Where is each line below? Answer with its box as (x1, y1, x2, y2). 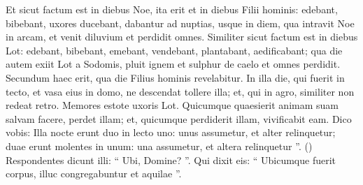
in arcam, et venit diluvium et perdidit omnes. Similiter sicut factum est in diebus (6, 29, 358, 44)
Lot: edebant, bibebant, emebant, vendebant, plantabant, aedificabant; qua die (6, 43, 343, 57)
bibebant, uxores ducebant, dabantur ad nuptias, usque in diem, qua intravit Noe (6, 15, 355, 30)
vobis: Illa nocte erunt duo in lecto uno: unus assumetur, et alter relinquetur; (6, 125, 336, 140)
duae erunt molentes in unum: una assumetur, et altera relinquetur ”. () (6, 138, 313, 153)
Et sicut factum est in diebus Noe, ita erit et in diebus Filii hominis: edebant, (6, 2, 338, 16)
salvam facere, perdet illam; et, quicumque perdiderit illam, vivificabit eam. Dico (6, 111, 352, 126)
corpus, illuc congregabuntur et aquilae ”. (6, 166, 182, 181)
